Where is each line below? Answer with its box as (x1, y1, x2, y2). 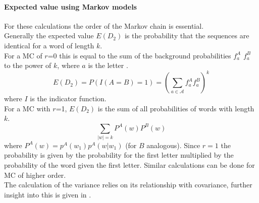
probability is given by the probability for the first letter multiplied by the (4, 150, 234, 160)
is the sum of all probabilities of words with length (97, 103, 254, 113)
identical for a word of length (4, 40, 94, 50)
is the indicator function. (30, 93, 107, 104)
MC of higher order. (4, 169, 66, 180)
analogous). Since (146, 140, 200, 150)
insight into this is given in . (4, 189, 91, 199)
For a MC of (4, 50, 42, 60)
